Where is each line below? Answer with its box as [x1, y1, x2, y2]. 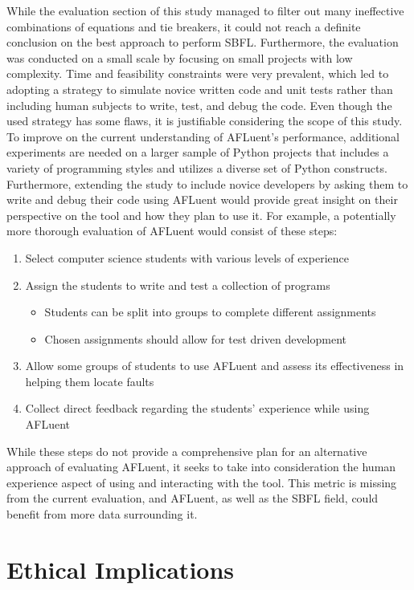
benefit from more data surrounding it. [6, 506, 198, 523]
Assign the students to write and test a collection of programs [25, 276, 330, 293]
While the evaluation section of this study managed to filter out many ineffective [6, 2, 404, 18]
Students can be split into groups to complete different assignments [44, 303, 376, 320]
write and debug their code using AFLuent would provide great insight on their [6, 191, 398, 208]
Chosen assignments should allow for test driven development [44, 330, 347, 347]
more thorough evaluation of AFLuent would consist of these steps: [6, 222, 338, 239]
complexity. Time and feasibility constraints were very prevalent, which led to [6, 65, 389, 82]
